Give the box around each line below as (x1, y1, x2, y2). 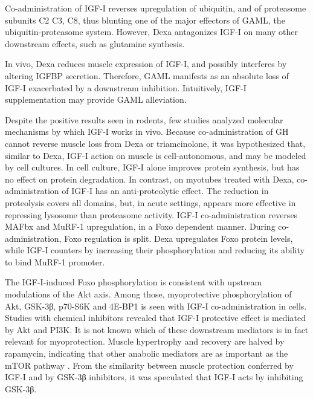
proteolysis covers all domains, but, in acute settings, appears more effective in (5, 196, 296, 209)
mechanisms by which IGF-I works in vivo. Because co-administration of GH (5, 125, 289, 138)
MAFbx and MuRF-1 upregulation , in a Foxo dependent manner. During (5, 220, 276, 233)
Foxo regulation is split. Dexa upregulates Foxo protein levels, (64, 232, 293, 244)
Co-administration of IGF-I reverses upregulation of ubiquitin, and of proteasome (5, 2, 306, 14)
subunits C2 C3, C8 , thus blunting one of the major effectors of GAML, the (5, 13, 285, 26)
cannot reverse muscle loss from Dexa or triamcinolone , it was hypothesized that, (5, 137, 306, 149)
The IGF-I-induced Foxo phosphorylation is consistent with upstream (5, 276, 262, 288)
